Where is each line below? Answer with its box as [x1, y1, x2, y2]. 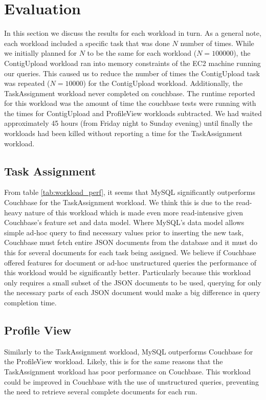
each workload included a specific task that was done [4, 37, 170, 48]
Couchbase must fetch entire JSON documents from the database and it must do [4, 237, 257, 248]
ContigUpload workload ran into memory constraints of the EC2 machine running [4, 57, 261, 68]
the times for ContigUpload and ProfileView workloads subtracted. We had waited [4, 107, 262, 118]
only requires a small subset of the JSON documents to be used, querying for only [4, 277, 261, 287]
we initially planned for [4, 48, 77, 58]
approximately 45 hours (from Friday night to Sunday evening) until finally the [4, 118, 253, 128]
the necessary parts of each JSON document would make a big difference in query [4, 287, 260, 298]
